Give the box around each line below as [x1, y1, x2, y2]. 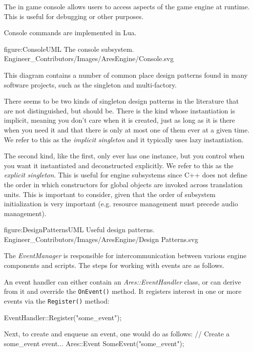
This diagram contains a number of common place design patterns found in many [4, 69, 248, 80]
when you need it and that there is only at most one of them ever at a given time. [4, 124, 250, 134]
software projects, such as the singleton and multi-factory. [4, 79, 177, 89]
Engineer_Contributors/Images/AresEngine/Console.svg [4, 53, 174, 64]
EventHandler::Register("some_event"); [4, 312, 122, 322]
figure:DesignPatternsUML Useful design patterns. [4, 224, 155, 235]
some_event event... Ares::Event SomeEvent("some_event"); [4, 338, 184, 348]
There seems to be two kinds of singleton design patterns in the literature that [4, 96, 239, 106]
